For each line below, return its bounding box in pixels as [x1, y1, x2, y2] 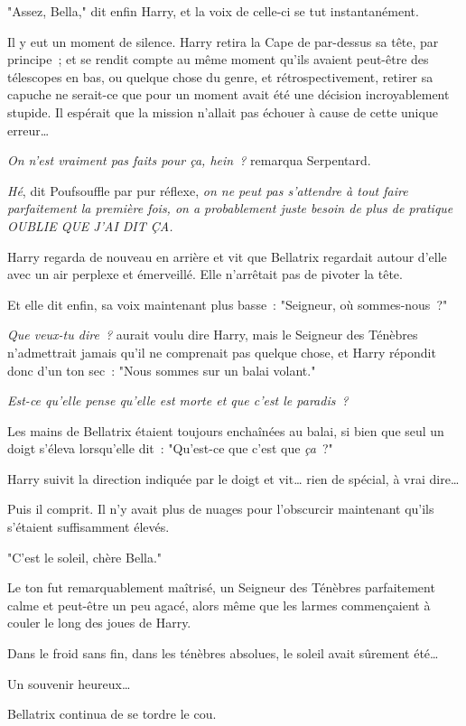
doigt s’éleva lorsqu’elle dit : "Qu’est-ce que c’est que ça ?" [7, 439, 333, 458]
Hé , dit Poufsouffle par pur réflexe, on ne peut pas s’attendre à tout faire [7, 181, 408, 200]
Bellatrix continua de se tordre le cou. [7, 704, 217, 723]
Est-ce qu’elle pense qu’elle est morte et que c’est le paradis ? [7, 391, 349, 410]
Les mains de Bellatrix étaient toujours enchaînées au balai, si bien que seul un [7, 421, 444, 440]
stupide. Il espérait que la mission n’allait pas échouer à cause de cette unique [7, 102, 438, 121]
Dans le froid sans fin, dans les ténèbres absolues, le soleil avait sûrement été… [7, 644, 439, 663]
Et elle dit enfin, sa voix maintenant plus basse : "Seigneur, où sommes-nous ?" [7, 294, 448, 313]
